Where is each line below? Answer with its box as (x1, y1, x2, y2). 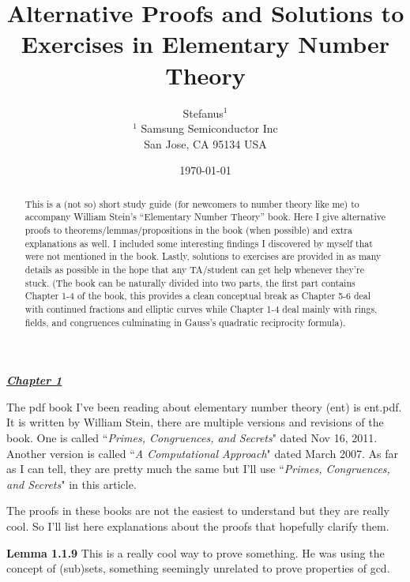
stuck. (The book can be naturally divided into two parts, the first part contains (24, 276, 355, 289)
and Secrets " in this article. (6, 475, 137, 492)
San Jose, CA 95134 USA (144, 135, 267, 152)
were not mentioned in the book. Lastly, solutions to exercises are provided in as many (24, 250, 382, 263)
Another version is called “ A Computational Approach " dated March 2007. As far (6, 445, 398, 461)
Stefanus (182, 104, 224, 121)
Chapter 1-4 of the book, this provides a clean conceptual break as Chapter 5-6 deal (24, 289, 371, 302)
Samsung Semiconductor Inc (141, 120, 278, 137)
